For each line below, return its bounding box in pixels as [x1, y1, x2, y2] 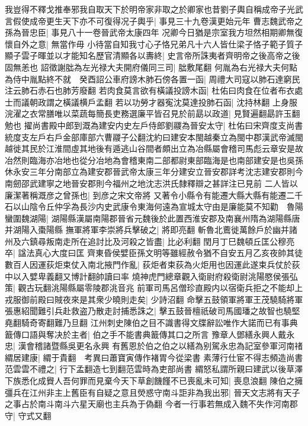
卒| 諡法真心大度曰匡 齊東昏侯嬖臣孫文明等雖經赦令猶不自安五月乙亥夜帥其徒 [5, 246, 303, 259]
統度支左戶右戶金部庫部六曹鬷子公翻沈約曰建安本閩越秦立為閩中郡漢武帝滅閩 [5, 130, 303, 143]
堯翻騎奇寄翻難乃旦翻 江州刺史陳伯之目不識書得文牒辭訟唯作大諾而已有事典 [5, 316, 298, 329]
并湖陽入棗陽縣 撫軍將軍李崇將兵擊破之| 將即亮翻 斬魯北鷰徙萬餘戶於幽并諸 [5, 223, 297, 236]
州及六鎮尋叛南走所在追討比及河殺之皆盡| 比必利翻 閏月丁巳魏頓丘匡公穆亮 [5, 235, 295, 247]
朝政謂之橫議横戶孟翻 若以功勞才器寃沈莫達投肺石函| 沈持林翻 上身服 [29, 95, 297, 108]
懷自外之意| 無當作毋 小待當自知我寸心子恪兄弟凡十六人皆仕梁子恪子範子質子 [5, 37, 303, 50]
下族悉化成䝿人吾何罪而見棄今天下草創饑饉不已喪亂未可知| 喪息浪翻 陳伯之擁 [5, 374, 303, 386]
